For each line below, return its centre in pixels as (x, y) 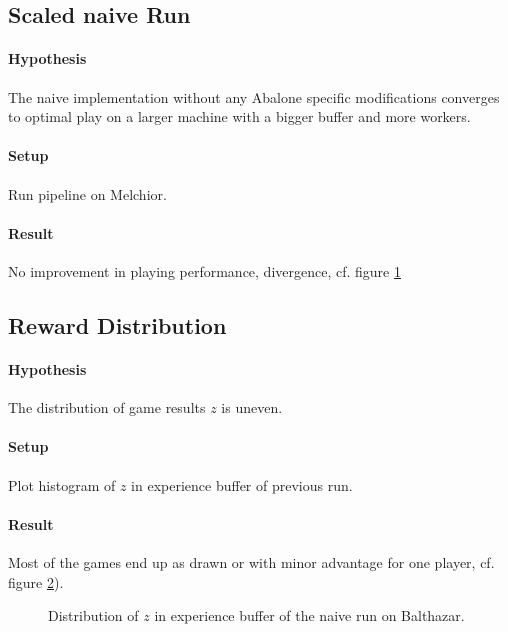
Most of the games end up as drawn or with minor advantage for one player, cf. (251, 561)
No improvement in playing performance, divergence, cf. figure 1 (204, 270)
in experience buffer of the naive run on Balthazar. (309, 615)
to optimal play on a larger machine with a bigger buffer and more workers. (239, 116)
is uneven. (252, 407)
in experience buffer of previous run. (242, 484)
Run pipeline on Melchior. (87, 193)
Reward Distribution (117, 324)
